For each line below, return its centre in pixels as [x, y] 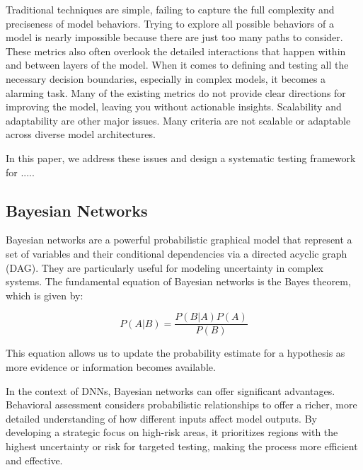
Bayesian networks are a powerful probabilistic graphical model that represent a [179, 240]
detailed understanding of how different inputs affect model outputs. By [161, 418]
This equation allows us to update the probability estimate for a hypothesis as [175, 353]
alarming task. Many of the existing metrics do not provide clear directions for [176, 92]
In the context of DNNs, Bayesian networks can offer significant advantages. [171, 390]
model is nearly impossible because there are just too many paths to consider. [174, 37]
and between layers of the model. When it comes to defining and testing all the [177, 65]
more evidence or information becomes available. [111, 366]
